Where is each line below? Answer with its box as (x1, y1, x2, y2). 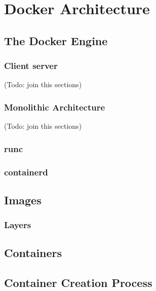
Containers (4, 245, 62, 261)
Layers (4, 219, 31, 231)
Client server (4, 59, 58, 72)
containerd (4, 165, 48, 178)
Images (4, 192, 42, 207)
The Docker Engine (4, 32, 108, 48)
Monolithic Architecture (4, 100, 105, 113)
